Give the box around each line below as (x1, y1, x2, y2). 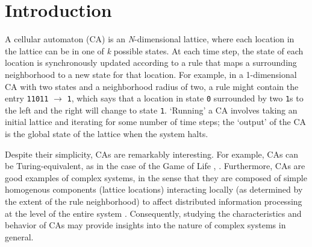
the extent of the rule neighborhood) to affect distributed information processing (5, 194, 302, 207)
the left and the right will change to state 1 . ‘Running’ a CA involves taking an (5, 103, 298, 116)
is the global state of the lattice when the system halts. (5, 127, 208, 140)
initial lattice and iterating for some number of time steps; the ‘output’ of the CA (5, 115, 307, 128)
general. (5, 230, 34, 243)
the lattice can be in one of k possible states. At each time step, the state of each (5, 44, 304, 57)
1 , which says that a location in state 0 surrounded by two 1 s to (67, 92, 304, 104)
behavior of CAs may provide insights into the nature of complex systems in (5, 219, 286, 231)
